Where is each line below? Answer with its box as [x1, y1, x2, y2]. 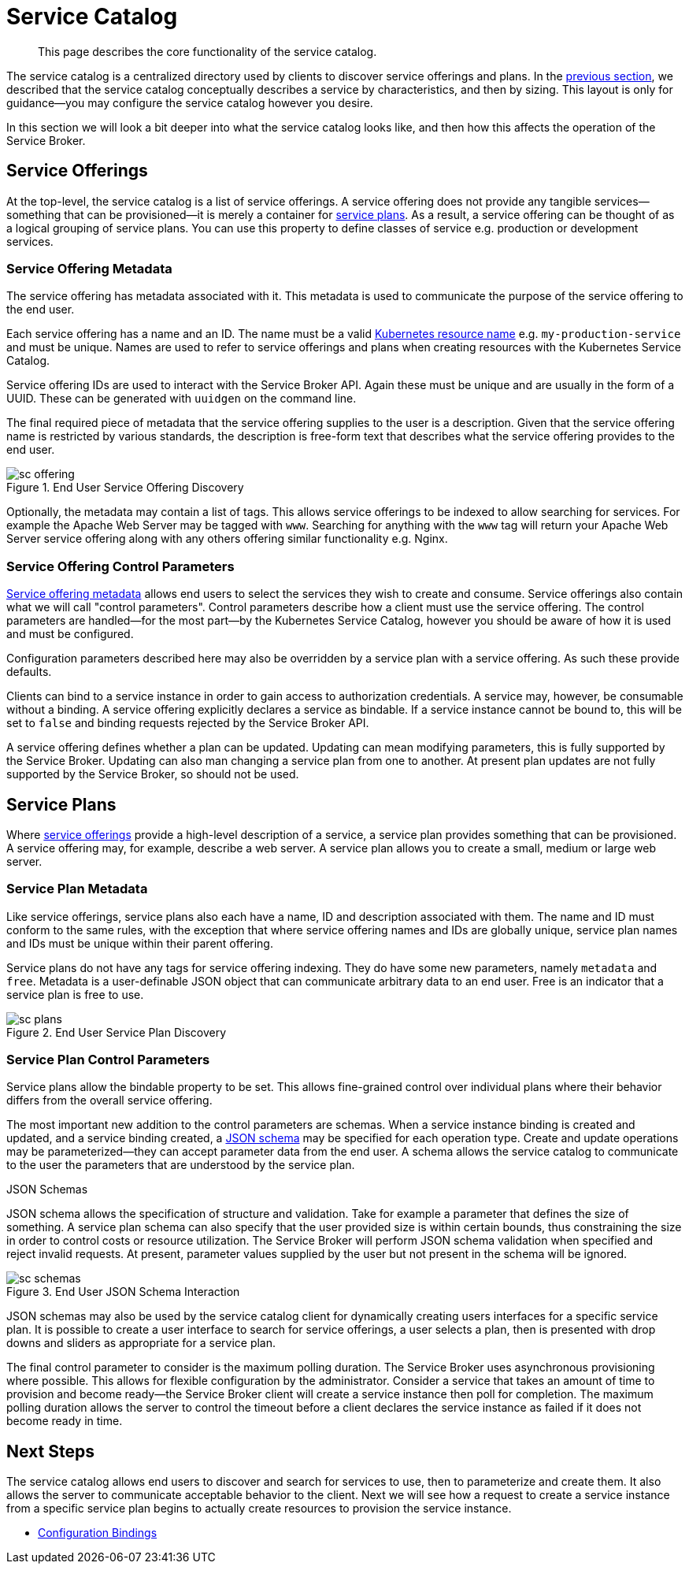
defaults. [6, 665, 52, 679]
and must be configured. [6, 627, 134, 641]
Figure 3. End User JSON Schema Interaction [6, 1285, 240, 1299]
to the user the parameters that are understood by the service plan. [6, 1158, 355, 1172]
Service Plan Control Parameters [6, 1052, 210, 1068]
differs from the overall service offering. [6, 1093, 213, 1108]
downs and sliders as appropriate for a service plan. [6, 1336, 276, 1350]
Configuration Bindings [38, 1526, 157, 1540]
